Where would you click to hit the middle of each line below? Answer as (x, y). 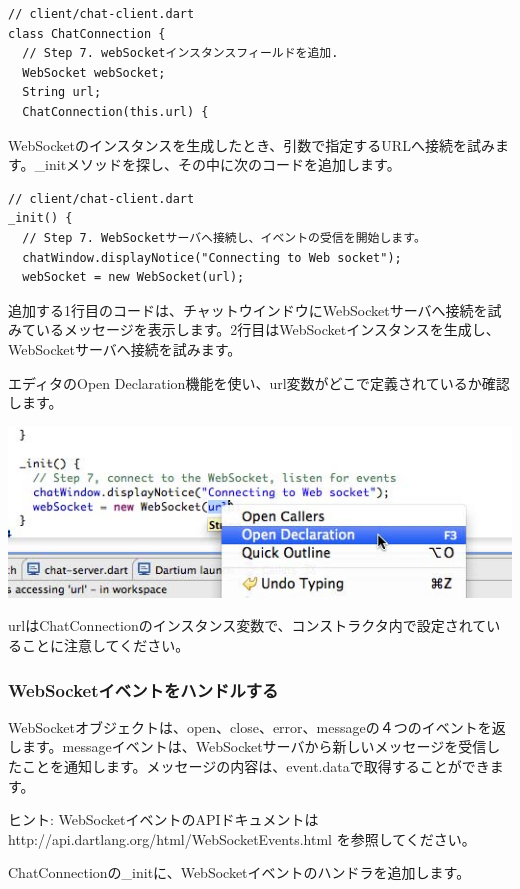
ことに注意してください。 (105, 645)
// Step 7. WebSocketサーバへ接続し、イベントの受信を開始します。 (224, 237)
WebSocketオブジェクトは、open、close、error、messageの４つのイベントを (250, 726)
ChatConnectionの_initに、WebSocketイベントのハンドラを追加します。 (239, 872)
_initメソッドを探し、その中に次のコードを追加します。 (217, 164)
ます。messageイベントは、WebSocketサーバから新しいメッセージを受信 (254, 746)
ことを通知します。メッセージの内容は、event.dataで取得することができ (255, 766)
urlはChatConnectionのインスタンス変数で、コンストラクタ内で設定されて (247, 625)
